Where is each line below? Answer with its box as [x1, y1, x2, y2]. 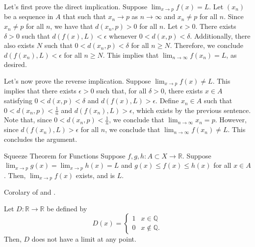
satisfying [4, 95, 32, 106]
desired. [4, 59, 27, 69]
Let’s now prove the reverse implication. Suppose [4, 76, 151, 86]
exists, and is [76, 170, 115, 180]
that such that [63, 11, 106, 22]
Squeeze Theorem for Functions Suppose [4, 150, 126, 160]
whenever [109, 30, 137, 41]
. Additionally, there [190, 30, 251, 41]
